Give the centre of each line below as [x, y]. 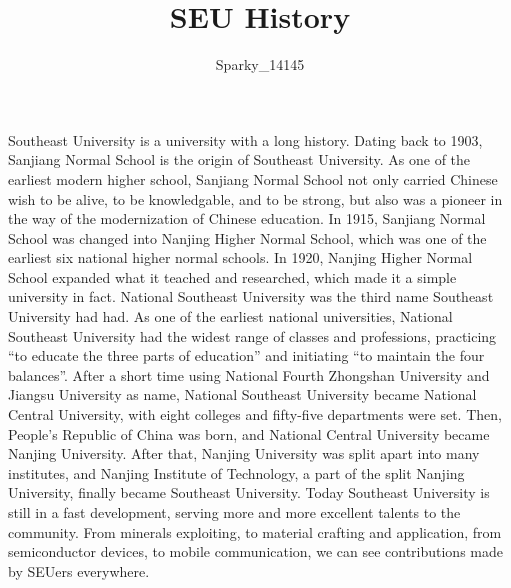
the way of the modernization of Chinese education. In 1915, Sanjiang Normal [247, 218]
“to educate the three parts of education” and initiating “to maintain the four [246, 355]
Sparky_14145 [260, 64]
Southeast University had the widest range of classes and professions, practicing [252, 335]
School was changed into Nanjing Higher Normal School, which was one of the [247, 237]
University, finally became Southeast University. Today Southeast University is [249, 492]
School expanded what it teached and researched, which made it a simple [232, 276]
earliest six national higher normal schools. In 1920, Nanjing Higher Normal [240, 257]
